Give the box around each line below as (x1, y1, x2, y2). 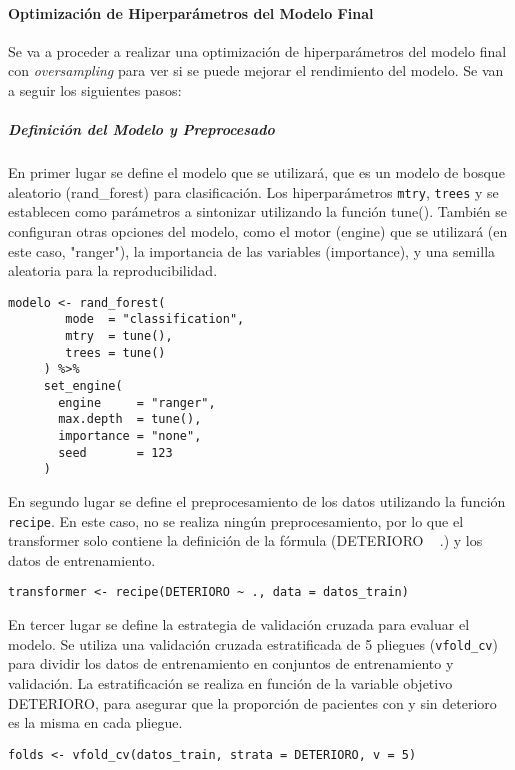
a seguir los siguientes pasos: (8, 79, 182, 100)
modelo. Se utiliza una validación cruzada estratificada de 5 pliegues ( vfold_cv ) (8, 633, 498, 654)
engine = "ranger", (58, 395, 216, 410)
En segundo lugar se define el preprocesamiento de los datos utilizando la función (8, 490, 506, 511)
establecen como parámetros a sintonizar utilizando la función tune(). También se (8, 201, 507, 222)
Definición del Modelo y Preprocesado (8, 119, 275, 140)
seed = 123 (58, 445, 173, 460)
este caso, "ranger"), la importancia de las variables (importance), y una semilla (8, 240, 496, 261)
